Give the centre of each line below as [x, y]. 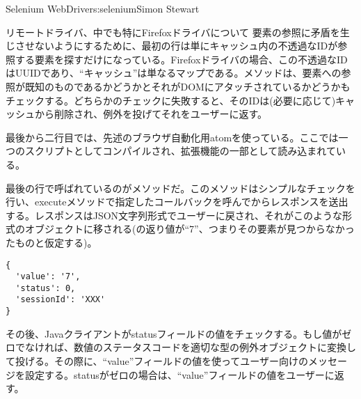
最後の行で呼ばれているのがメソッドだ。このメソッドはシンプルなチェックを [180, 188]
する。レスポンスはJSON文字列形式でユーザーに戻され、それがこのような [174, 215]
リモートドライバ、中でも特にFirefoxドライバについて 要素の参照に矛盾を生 [178, 32]
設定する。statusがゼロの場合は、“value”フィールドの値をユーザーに [179, 374]
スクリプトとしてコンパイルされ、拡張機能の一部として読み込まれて [180, 151]
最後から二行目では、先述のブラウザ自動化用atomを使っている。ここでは [172, 137]
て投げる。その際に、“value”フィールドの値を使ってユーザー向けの [157, 360]
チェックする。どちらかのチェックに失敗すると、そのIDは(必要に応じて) [171, 100]
